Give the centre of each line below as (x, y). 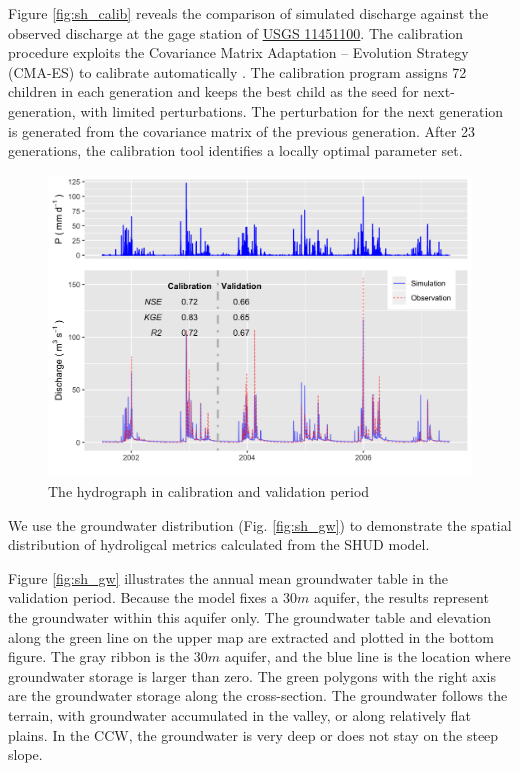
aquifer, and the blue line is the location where (367, 656)
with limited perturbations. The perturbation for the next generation (292, 110)
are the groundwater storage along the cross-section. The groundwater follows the (258, 695)
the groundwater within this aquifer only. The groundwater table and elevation (249, 616)
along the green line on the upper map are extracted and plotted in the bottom (251, 636)
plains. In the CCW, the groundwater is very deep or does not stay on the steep (253, 734)
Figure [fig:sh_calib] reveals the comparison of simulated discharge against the (248, 13)
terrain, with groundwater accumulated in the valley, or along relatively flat (240, 714)
